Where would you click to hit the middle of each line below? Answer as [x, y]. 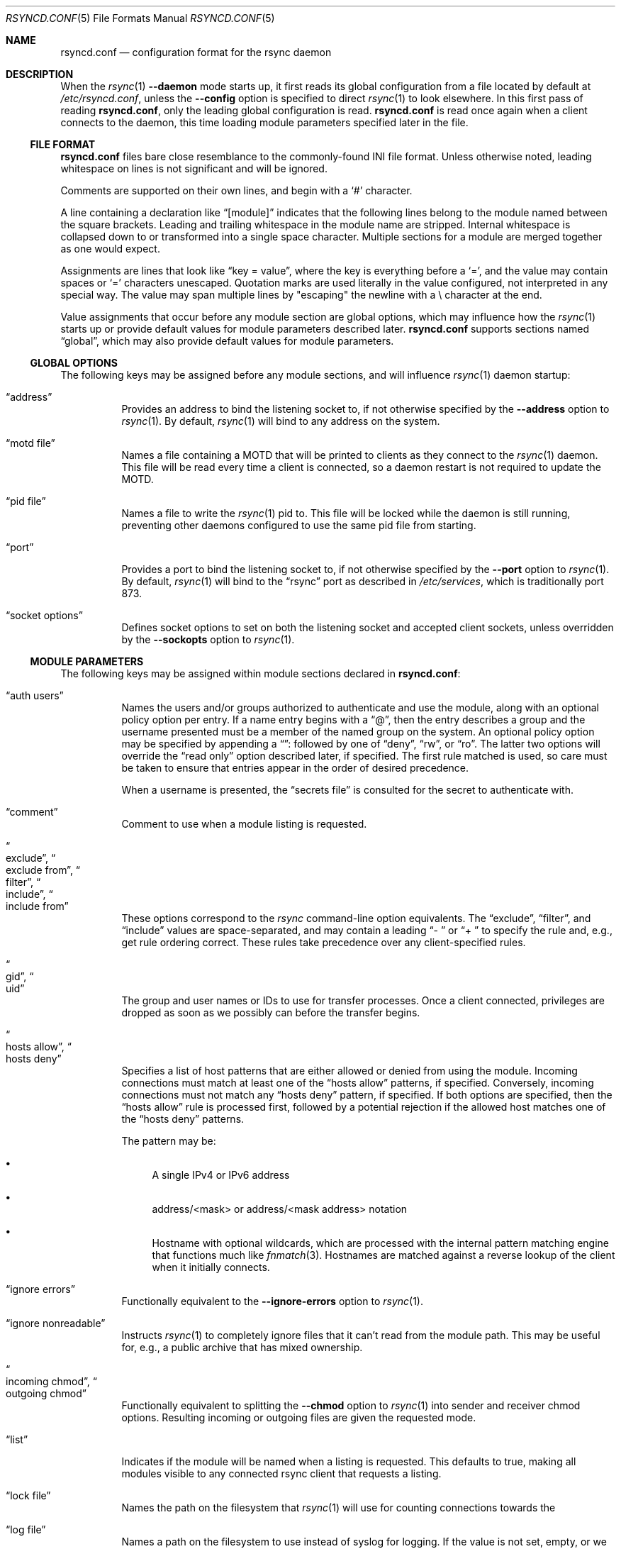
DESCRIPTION [40, 74]
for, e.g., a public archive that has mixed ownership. [242, 1347]
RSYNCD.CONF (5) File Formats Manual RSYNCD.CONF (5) [140, 18]
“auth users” [35, 695]
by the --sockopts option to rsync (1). [208, 639]
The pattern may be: [169, 1141]
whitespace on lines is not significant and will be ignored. [194, 168]
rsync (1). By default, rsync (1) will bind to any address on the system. [281, 421]
